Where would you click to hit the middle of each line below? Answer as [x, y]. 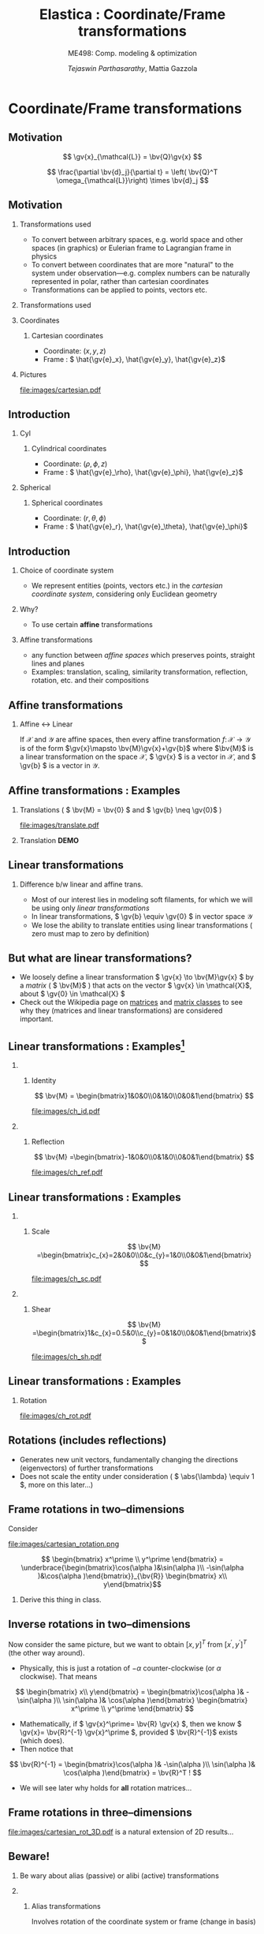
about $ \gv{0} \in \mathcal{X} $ [73, 994]
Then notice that [46, 1749]
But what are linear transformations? [100, 959]
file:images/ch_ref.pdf [67, 1172]
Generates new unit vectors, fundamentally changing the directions [129, 1459]
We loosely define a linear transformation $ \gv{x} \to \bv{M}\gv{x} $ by [136, 977]
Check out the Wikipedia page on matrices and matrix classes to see [131, 1002]
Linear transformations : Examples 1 [97, 1045]
